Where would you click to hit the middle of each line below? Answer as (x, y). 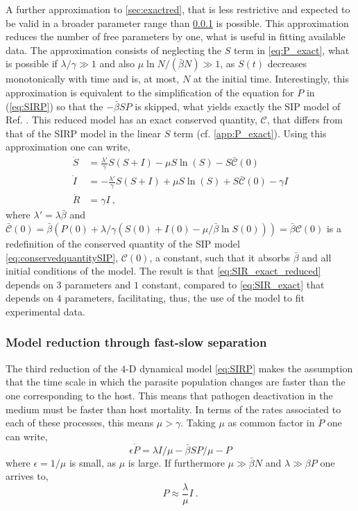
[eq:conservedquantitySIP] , (62, 257)
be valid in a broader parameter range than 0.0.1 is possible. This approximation (177, 23)
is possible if (32, 63)
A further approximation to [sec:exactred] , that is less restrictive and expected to (178, 9)
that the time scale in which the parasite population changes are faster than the (176, 382)
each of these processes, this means (80, 423)
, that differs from (305, 120)
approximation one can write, (68, 147)
